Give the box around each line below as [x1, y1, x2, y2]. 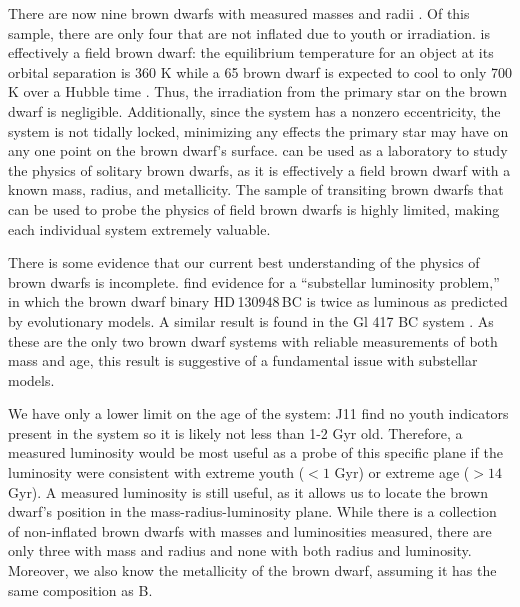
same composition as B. [8, 579, 153, 600]
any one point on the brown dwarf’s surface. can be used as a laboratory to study [8, 140, 508, 161]
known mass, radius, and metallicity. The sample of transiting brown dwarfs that [8, 179, 504, 200]
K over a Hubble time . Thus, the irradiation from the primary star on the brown [8, 81, 508, 102]
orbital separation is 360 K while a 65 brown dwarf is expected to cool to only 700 [8, 61, 512, 82]
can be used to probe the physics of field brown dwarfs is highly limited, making [8, 198, 500, 219]
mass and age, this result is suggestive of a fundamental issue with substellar [8, 350, 478, 371]
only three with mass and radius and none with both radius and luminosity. [8, 540, 472, 561]
